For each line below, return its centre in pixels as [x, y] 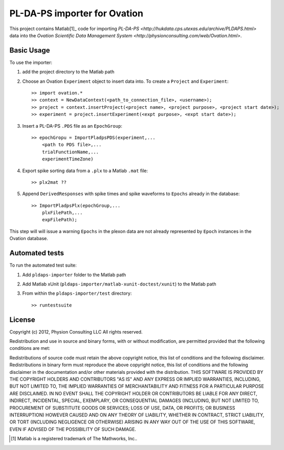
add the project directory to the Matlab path [68, 72]
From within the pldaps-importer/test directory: [77, 293]
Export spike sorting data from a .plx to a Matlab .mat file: [85, 171]
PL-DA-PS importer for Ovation [76, 13]
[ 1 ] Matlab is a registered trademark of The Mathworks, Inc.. [74, 439]
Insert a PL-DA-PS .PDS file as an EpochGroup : [72, 126]
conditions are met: [30, 348]
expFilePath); [60, 220]
